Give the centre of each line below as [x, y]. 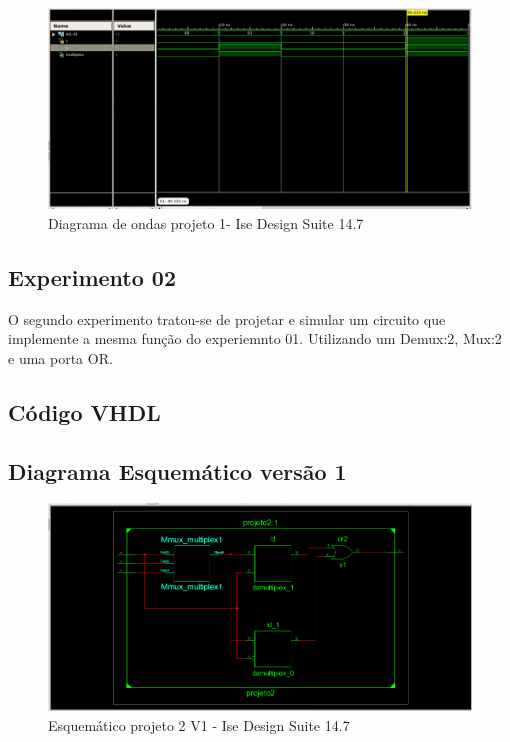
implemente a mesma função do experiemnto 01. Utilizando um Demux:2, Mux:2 [255, 338]
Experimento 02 [92, 276]
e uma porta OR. [60, 357]
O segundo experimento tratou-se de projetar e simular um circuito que [227, 318]
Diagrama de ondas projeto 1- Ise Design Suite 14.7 [206, 222]
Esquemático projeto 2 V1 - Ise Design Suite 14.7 [199, 724]
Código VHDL [84, 411]
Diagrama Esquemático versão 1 [177, 470]
